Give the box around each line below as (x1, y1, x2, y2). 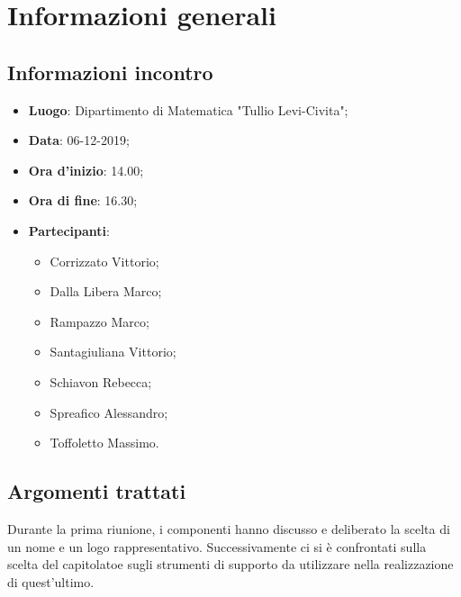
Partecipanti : (28, 221, 110, 240)
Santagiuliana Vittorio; (50, 342, 176, 361)
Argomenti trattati (7, 477, 186, 505)
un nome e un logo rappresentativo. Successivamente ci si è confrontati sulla (7, 537, 427, 556)
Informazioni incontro (7, 58, 213, 86)
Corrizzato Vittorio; (50, 251, 159, 270)
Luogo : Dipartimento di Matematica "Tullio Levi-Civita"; (28, 100, 348, 119)
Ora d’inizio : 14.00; (28, 160, 144, 179)
